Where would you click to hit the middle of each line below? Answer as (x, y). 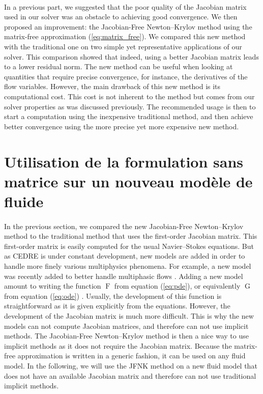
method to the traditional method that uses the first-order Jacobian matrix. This (131, 236)
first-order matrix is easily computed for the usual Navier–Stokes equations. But (129, 246)
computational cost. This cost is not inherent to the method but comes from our (129, 96)
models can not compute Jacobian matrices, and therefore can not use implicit (126, 326)
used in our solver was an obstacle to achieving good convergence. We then (121, 17)
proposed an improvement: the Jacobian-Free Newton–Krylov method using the (128, 26)
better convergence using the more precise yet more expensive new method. (122, 126)
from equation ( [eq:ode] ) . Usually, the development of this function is (113, 296)
